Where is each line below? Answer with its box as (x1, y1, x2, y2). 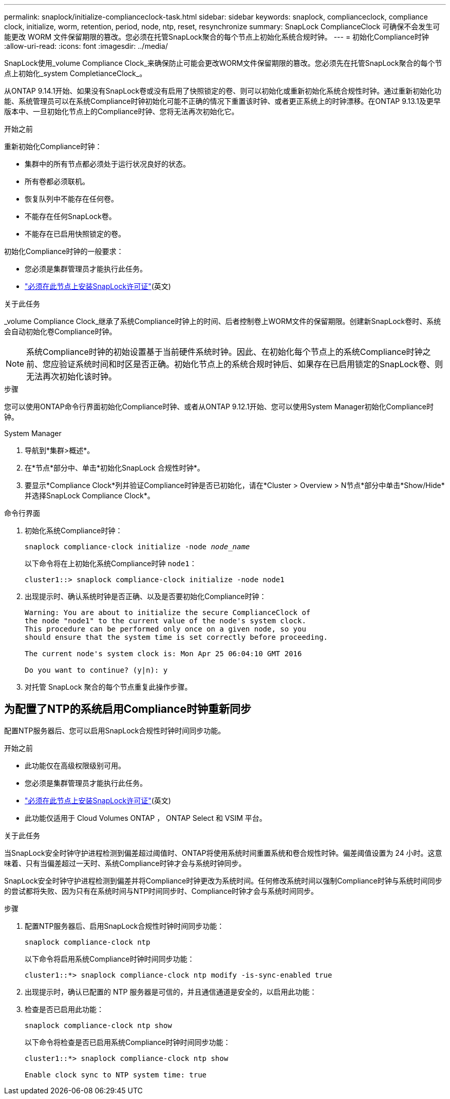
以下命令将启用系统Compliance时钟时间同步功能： (25, 954, 195, 963)
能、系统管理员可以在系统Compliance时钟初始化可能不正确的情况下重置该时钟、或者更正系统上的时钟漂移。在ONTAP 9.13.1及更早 (4, 97, 441, 105)
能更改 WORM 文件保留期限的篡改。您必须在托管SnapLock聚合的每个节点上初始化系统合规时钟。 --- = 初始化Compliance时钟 (4, 32, 429, 41)
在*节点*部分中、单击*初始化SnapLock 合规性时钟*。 (25, 463, 204, 472)
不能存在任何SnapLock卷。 (25, 212, 116, 221)
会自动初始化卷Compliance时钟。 (4, 327, 117, 336)
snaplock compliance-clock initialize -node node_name (25, 543, 250, 551)
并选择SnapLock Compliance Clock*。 (25, 491, 155, 500)
